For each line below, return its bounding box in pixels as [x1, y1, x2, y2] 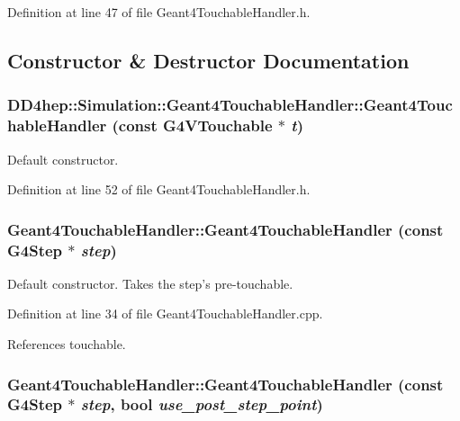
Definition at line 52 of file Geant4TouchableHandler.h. [7, 180, 311, 199]
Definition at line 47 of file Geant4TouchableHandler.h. [7, 3, 311, 21]
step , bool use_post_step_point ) [80, 393, 323, 416]
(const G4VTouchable [112, 114, 273, 137]
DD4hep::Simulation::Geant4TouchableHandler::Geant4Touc [7, 94, 453, 116]
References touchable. [7, 335, 126, 354]
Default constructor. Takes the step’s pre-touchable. [7, 273, 293, 292]
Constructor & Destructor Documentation [7, 46, 410, 74]
